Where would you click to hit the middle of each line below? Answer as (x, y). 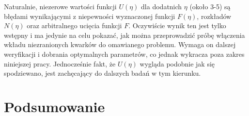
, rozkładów (214, 16)
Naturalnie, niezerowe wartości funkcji (60, 6)
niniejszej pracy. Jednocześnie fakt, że (60, 63)
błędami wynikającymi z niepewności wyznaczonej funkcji (90, 16)
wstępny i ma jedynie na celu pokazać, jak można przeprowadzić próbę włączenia (124, 35)
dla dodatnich (162, 6)
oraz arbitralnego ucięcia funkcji (74, 25)
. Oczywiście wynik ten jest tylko (177, 25)
